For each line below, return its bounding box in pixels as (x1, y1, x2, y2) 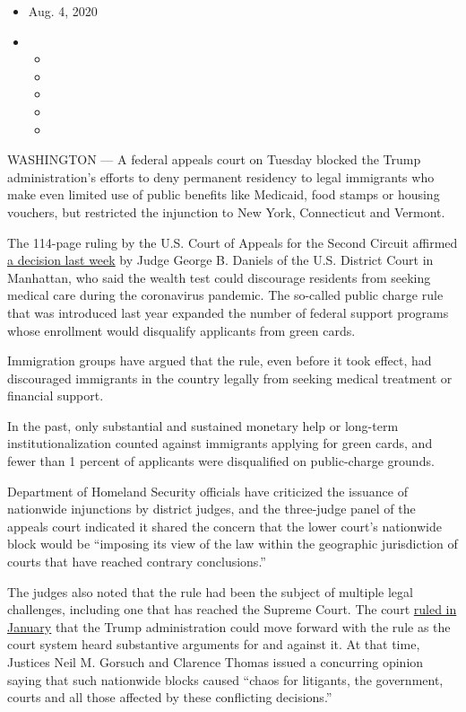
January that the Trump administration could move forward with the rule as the (7, 617, 451, 636)
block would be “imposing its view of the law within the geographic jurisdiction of (7, 534, 458, 553)
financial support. (7, 386, 104, 405)
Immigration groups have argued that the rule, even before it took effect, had (7, 351, 432, 370)
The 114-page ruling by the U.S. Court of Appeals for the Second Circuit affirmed (7, 233, 458, 251)
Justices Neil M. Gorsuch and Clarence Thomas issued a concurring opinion (7, 653, 424, 671)
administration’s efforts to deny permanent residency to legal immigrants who (7, 167, 435, 186)
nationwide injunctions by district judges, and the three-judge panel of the (7, 499, 416, 518)
